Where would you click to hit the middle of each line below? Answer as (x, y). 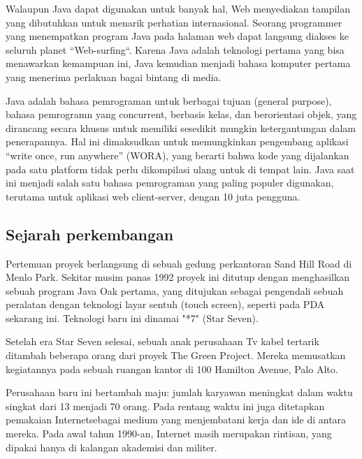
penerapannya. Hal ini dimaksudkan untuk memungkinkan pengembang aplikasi (177, 141)
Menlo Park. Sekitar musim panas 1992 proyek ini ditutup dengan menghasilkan (178, 277)
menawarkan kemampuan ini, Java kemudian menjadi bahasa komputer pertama (178, 63)
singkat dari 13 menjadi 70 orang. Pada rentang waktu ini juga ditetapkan (165, 406)
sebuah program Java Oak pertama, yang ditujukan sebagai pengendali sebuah (175, 290)
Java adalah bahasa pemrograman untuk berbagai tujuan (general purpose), (169, 100)
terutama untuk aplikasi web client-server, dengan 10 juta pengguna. (153, 196)
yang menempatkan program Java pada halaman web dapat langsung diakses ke (177, 36)
